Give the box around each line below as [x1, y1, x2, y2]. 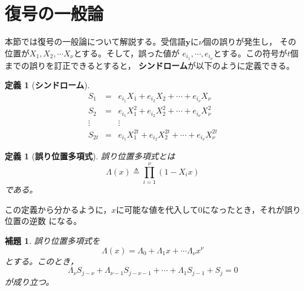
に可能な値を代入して [116, 203, 198, 215]
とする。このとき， [5, 255, 79, 267]
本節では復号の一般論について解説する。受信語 [5, 35, 186, 48]
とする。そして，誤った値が [74, 46, 180, 59]
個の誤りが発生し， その [203, 35, 296, 48]
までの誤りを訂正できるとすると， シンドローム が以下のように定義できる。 [5, 59, 295, 71]
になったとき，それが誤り [202, 203, 301, 215]
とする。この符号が [213, 46, 288, 59]
